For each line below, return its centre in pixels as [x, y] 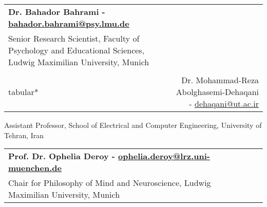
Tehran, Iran [24, 135]
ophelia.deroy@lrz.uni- [164, 156]
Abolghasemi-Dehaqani [217, 92]
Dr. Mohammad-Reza [220, 80]
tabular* [23, 92]
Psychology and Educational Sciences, [77, 50]
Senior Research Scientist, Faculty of [74, 38]
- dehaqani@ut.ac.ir [224, 103]
